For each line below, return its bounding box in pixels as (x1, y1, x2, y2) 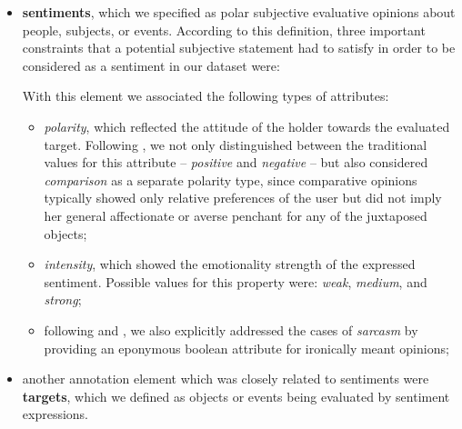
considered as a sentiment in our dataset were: (22, 55, 280, 75)
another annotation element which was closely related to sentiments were (22, 369, 429, 388)
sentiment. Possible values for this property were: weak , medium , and (44, 272, 427, 291)
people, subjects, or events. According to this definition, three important (22, 20, 426, 39)
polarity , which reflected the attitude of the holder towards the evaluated (44, 116, 450, 135)
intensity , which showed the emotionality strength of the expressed (44, 254, 416, 274)
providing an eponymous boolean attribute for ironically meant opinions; (44, 338, 449, 357)
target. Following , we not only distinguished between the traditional (44, 135, 427, 154)
